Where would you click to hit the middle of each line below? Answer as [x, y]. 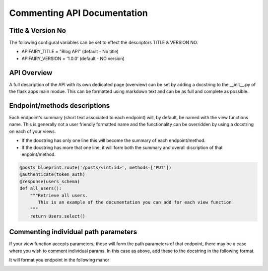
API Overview [31, 73]
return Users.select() [58, 216]
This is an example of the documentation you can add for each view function [135, 202]
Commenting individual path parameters [73, 232]
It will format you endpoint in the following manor [59, 260]
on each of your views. [33, 131]
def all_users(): [41, 188]
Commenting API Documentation [79, 13]
